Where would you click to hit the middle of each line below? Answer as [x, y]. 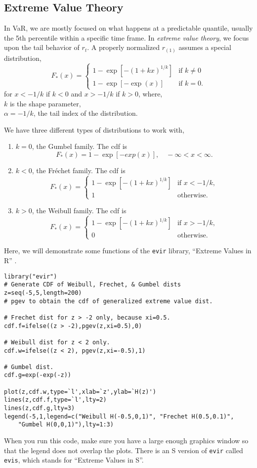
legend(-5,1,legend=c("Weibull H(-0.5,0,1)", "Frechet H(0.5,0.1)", [119, 416]
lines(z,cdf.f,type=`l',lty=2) [55, 400]
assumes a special [205, 47]
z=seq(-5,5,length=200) [43, 293]
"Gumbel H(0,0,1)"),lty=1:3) [66, 425]
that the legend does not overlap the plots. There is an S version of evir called [124, 450]
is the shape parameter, [45, 103]
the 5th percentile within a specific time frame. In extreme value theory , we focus [127, 37]
